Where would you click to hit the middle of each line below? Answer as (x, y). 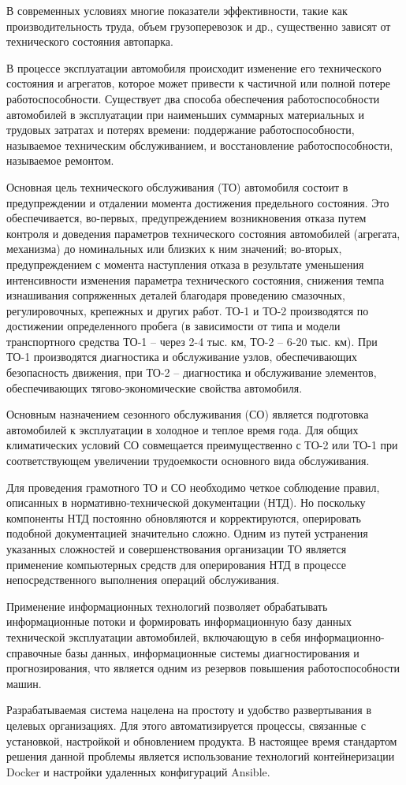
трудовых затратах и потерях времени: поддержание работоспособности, (181, 130)
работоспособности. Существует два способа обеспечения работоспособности (193, 98)
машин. (24, 683)
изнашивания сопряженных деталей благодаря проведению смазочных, (176, 295)
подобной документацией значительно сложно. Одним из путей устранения (187, 533)
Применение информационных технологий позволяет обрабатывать (167, 606)
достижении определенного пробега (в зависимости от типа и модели (173, 326)
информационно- (345, 636)
